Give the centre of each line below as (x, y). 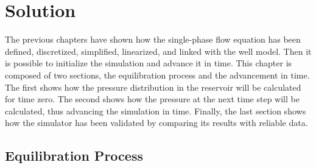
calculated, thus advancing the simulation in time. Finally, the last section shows (156, 110)
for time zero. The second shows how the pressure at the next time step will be (152, 99)
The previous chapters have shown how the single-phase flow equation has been (153, 39)
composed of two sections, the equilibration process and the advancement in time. (157, 75)
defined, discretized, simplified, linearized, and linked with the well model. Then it (158, 51)
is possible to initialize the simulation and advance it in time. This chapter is (149, 63)
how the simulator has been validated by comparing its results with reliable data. (156, 123)
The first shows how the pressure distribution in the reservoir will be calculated (153, 87)
